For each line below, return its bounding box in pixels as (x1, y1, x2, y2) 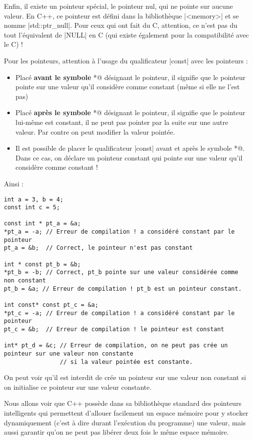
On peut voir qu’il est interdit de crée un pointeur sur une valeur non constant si (4, 372, 246, 382)
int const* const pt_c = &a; (4, 301, 99, 309)
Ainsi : (4, 178, 24, 188)
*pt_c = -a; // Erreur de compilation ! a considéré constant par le (4, 309, 235, 317)
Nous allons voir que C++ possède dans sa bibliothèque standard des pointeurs (4, 398, 242, 408)
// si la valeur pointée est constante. (60, 358, 193, 365)
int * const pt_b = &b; (4, 260, 81, 268)
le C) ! (4, 39, 23, 49)
